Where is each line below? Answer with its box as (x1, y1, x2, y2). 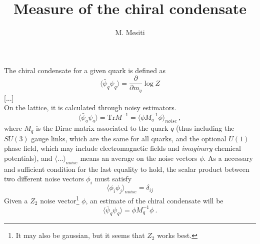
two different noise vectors (4, 173, 84, 184)
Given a (4, 195, 28, 205)
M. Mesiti (115, 27, 145, 38)
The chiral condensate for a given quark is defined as (4, 65, 166, 75)
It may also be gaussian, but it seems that (15, 230, 145, 240)
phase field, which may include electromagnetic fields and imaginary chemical (4, 143, 241, 153)
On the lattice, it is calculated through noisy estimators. (4, 102, 176, 113)
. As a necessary (203, 152, 253, 163)
